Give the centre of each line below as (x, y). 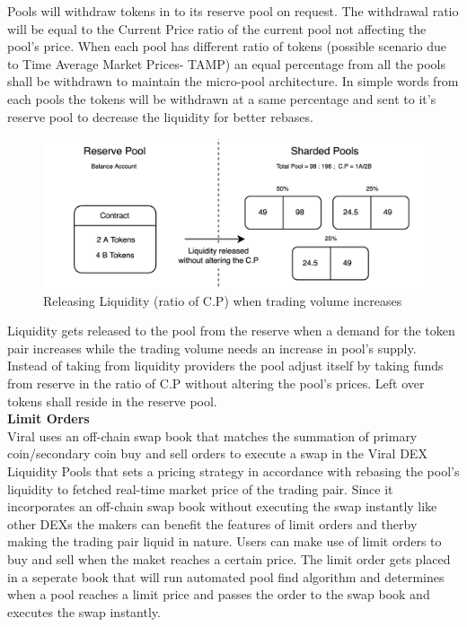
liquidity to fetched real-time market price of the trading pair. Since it (200, 488)
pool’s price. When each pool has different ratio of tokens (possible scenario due (227, 46)
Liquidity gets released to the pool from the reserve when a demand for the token (231, 331)
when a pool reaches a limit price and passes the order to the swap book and (219, 594)
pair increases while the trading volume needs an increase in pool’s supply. (212, 348)
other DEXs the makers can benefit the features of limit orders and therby (212, 523)
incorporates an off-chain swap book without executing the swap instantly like (222, 506)
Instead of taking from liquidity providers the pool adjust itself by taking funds (225, 366)
